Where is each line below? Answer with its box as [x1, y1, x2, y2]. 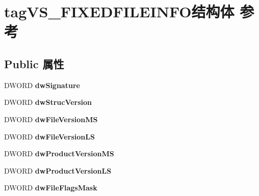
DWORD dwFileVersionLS [4, 131, 95, 142]
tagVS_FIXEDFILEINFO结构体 [4, 1, 235, 22]
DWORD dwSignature [4, 79, 80, 90]
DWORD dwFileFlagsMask [4, 182, 97, 193]
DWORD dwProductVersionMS [4, 148, 114, 159]
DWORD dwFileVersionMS [4, 114, 98, 124]
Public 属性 [4, 55, 64, 71]
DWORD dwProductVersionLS [4, 165, 112, 176]
